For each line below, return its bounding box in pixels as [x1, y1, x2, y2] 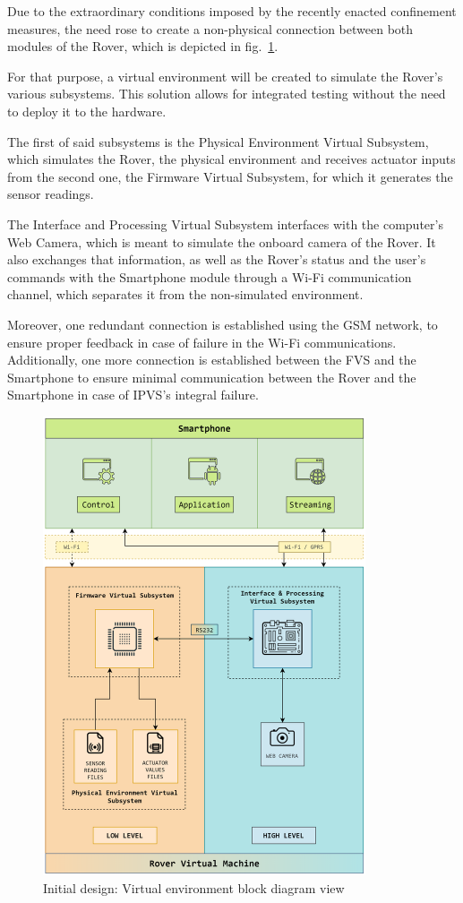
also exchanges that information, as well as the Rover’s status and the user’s [7, 250, 426, 269]
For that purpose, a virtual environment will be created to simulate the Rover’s [7, 66, 443, 85]
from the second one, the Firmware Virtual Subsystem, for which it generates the [7, 167, 453, 185]
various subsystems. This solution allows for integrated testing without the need [7, 84, 446, 103]
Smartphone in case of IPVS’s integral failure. [7, 385, 259, 404]
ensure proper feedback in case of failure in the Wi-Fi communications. [7, 332, 397, 351]
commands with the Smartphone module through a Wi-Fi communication [7, 267, 412, 286]
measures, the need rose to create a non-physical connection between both [7, 19, 414, 38]
